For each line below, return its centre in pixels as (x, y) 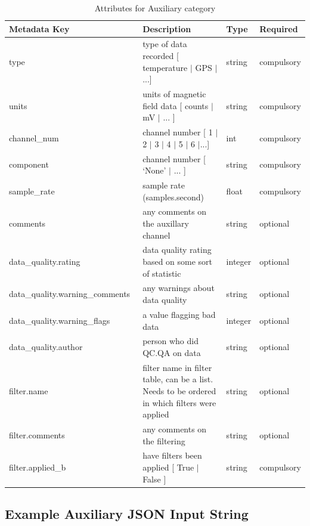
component (29, 164)
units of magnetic (174, 94)
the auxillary (166, 223)
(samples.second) (173, 197)
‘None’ (154, 170)
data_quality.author (46, 347)
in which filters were (179, 402)
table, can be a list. (178, 379)
